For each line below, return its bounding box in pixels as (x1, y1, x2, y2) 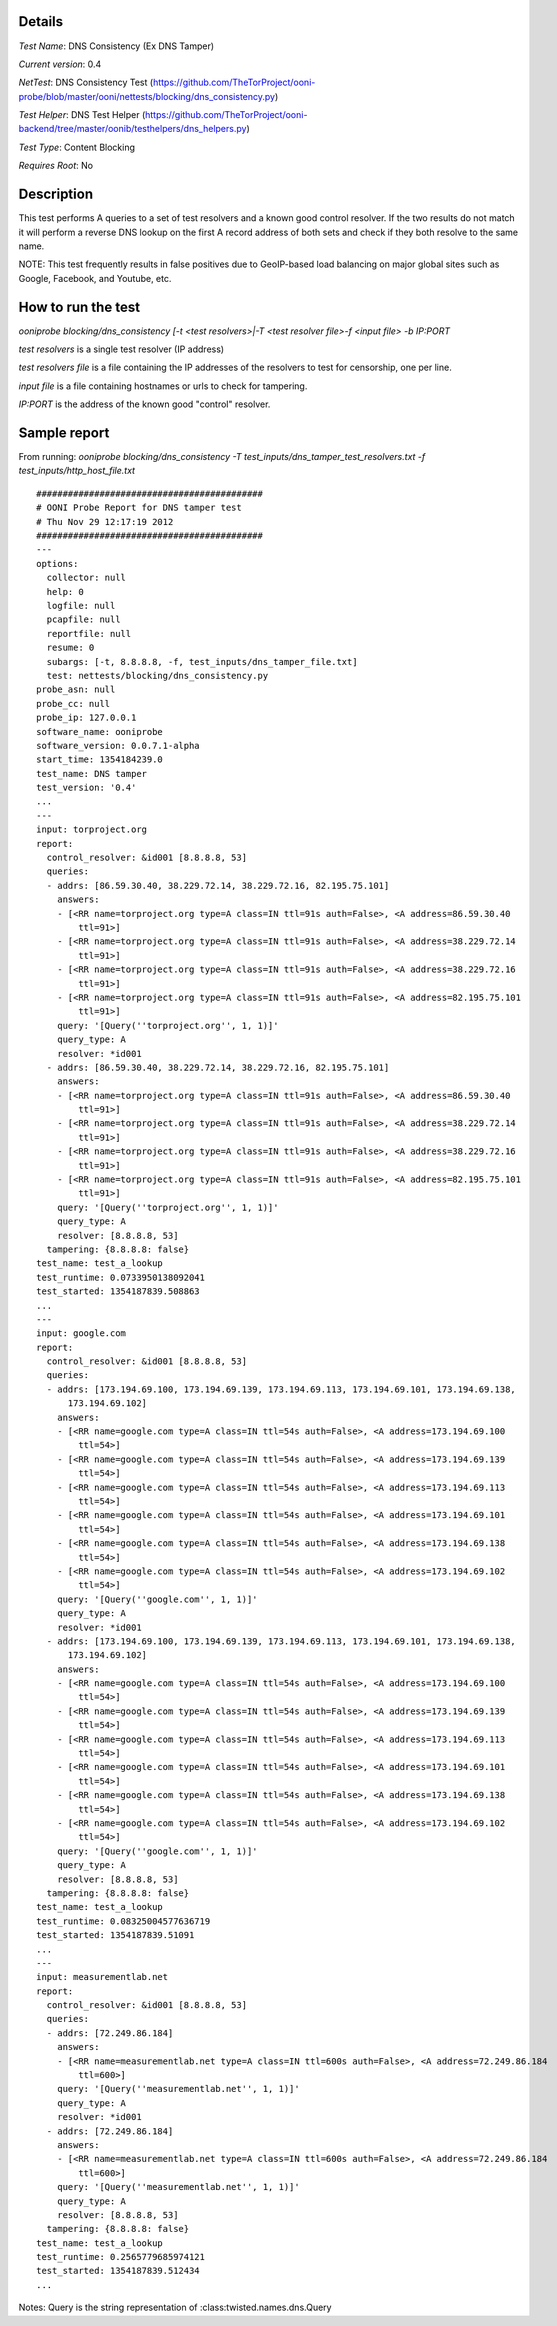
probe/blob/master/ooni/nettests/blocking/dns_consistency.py (18, 90, 275, 102)
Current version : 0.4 (18, 58, 102, 70)
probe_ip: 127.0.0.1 (36, 712, 137, 724)
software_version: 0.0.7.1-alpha (36, 740, 200, 751)
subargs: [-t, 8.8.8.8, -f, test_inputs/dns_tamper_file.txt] (46, 656, 359, 667)
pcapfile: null (46, 614, 121, 625)
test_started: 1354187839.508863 (36, 1286, 200, 1297)
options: (36, 558, 79, 569)
